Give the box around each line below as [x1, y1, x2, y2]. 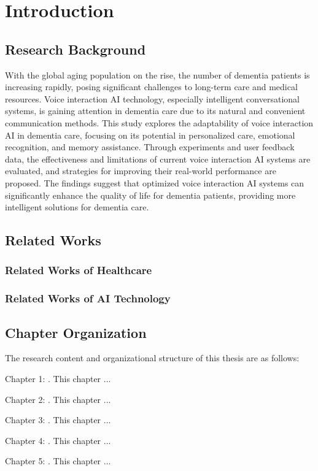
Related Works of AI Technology [5, 291, 171, 306]
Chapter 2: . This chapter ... [5, 392, 111, 405]
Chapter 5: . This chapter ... [5, 454, 111, 467]
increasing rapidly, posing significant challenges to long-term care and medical [5, 80, 298, 93]
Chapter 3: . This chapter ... [5, 413, 111, 426]
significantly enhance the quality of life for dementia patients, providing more [5, 188, 296, 201]
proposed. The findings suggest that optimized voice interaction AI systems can [5, 176, 304, 189]
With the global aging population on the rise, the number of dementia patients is [5, 68, 310, 81]
